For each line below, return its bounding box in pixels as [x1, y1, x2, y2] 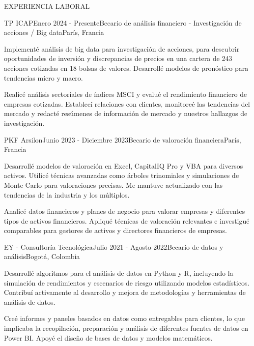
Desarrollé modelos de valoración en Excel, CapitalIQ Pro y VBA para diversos [4, 160, 243, 171]
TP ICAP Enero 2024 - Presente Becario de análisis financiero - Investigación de [4, 17, 242, 28]
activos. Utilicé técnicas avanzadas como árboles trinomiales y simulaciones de [4, 170, 239, 180]
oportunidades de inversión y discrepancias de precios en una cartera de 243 [4, 53, 232, 63]
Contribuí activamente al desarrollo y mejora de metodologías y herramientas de [4, 287, 246, 297]
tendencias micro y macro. [4, 72, 83, 83]
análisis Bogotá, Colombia [4, 251, 80, 261]
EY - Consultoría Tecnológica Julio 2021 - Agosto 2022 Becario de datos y [4, 241, 224, 252]
